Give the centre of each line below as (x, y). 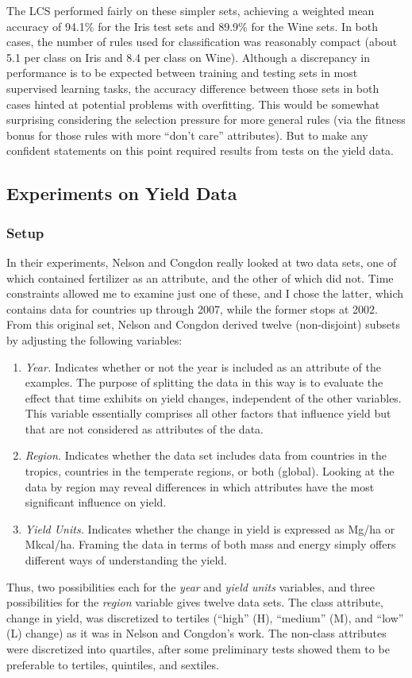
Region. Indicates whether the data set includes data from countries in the (206, 455)
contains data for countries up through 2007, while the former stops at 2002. (192, 308)
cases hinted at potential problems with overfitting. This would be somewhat (193, 104)
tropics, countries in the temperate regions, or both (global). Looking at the (210, 471)
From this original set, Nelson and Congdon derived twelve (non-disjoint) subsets (203, 324)
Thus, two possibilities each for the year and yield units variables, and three (191, 586)
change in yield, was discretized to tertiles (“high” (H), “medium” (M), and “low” (205, 617)
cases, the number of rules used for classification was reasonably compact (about (202, 42)
